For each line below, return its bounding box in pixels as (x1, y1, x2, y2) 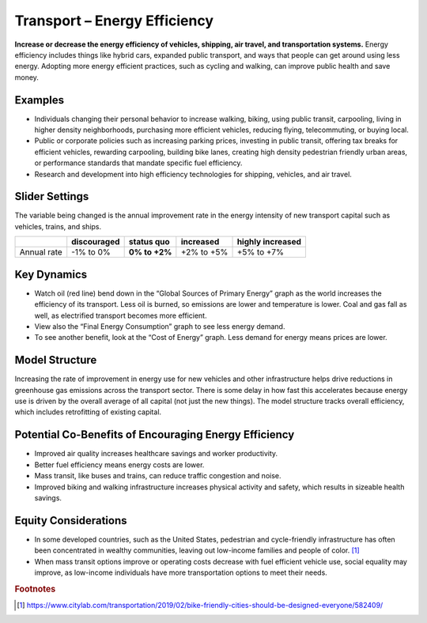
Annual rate (19, 247, 62, 258)
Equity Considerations (14, 514, 127, 527)
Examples (14, 93, 65, 107)
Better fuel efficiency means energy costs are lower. (34, 459, 205, 470)
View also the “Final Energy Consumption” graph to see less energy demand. (34, 321, 285, 331)
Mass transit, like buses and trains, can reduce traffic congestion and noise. (34, 471, 282, 481)
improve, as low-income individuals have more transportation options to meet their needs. (34, 568, 327, 577)
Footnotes (14, 583, 56, 595)
